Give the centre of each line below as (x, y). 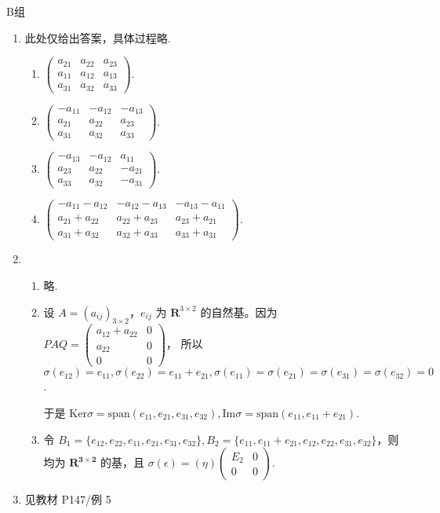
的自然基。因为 (239, 311)
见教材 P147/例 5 (68, 499)
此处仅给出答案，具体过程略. (98, 37)
